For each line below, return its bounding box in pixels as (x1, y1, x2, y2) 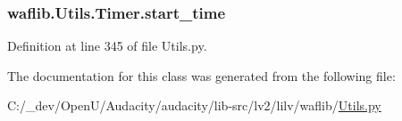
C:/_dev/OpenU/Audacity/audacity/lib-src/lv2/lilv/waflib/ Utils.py (7, 96, 381, 115)
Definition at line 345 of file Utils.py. (7, 36, 207, 55)
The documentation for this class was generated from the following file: (7, 66, 396, 85)
